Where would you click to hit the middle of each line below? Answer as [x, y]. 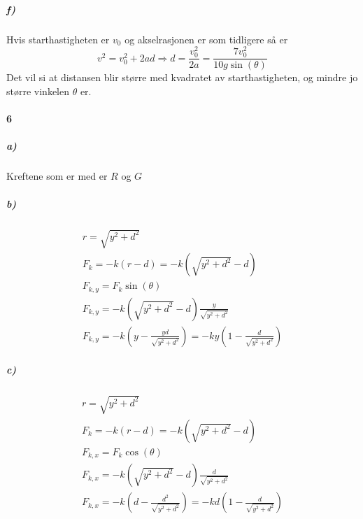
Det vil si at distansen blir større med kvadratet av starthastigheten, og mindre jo [182, 77]
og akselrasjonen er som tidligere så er [206, 39]
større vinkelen [38, 91]
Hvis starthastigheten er [58, 39]
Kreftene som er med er [57, 176]
